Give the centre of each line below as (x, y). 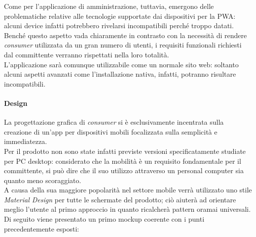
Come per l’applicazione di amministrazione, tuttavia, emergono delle (109, 6)
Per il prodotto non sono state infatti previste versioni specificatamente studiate (125, 151)
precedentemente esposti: (42, 228)
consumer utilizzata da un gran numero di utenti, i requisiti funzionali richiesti (123, 45)
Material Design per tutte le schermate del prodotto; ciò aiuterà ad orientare (120, 199)
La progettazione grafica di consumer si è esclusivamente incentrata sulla (114, 122)
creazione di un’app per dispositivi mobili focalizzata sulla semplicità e (111, 131)
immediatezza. (26, 141)
